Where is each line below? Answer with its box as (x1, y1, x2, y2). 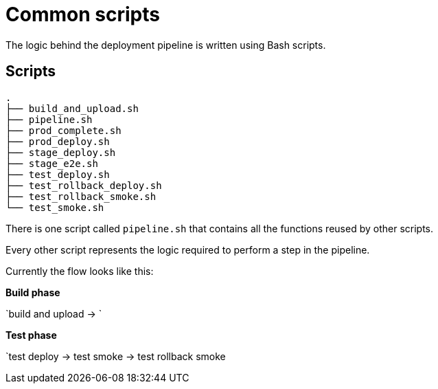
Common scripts (5, 3, 160, 26)
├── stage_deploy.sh (5, 146, 116, 158)
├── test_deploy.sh (5, 168, 110, 180)
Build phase (5, 286, 60, 298)
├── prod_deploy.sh (5, 135, 110, 147)
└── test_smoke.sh (5, 201, 104, 213)
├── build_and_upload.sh (5, 102, 139, 114)
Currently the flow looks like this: (5, 265, 154, 277)
